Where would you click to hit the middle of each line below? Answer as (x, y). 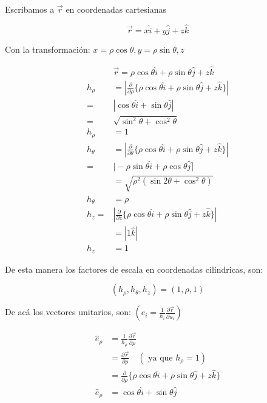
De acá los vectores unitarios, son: (68, 312)
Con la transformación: (48, 49)
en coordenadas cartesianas (116, 9)
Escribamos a (30, 9)
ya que (161, 358)
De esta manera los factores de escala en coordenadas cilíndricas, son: (134, 269)
